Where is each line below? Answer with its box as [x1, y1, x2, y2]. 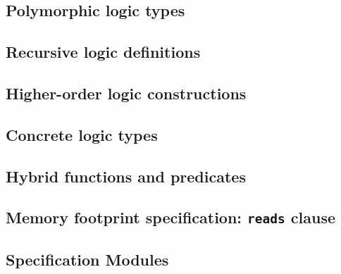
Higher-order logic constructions [6, 82, 247, 104]
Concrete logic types [6, 123, 158, 145]
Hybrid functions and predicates [6, 165, 246, 187]
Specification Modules [6, 248, 169, 270]
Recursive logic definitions [6, 41, 201, 63]
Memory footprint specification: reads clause [6, 206, 336, 228]
